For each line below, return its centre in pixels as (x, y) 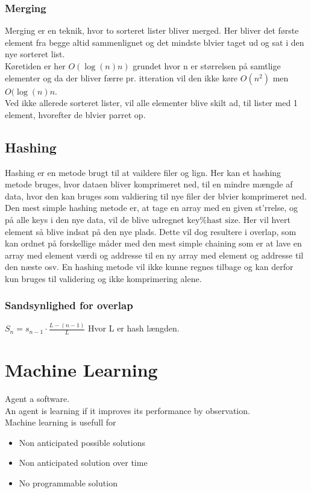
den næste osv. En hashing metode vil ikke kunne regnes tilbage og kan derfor (149, 267)
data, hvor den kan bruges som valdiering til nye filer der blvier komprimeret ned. (156, 196)
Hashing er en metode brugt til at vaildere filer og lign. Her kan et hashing (143, 172)
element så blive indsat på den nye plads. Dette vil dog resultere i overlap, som (151, 231)
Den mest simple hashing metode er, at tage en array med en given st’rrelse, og (152, 208)
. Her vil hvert (264, 219)
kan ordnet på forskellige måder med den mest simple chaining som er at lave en (153, 243)
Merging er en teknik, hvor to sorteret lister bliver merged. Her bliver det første (152, 30)
